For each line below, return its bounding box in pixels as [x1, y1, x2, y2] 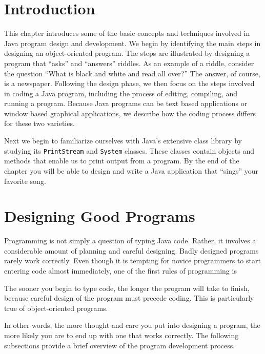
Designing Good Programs [4, 205, 195, 226]
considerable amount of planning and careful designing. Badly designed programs [4, 245, 259, 256]
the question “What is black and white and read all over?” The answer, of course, [4, 68, 260, 78]
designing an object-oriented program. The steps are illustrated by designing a [4, 48, 250, 58]
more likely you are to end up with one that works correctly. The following [4, 329, 239, 340]
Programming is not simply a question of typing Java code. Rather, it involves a [4, 235, 256, 246]
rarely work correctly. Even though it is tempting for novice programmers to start [4, 255, 261, 266]
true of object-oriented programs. [4, 302, 108, 313]
